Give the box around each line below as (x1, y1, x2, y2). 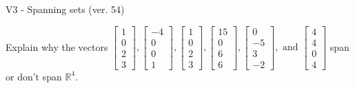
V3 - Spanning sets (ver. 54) (6, 2, 125, 16)
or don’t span (6, 69, 62, 83)
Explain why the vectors (6, 39, 108, 54)
